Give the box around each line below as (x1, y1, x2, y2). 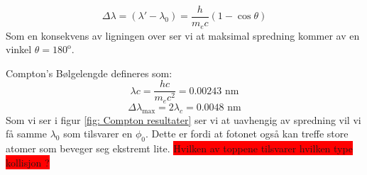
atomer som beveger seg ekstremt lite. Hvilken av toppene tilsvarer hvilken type (6, 141, 353, 155)
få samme (6, 126, 48, 141)
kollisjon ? (6, 154, 50, 169)
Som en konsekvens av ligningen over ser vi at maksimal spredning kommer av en (6, 28, 360, 43)
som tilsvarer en (63, 126, 133, 141)
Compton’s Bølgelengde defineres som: (6, 65, 172, 80)
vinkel (6, 42, 32, 57)
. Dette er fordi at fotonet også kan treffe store (145, 126, 349, 141)
